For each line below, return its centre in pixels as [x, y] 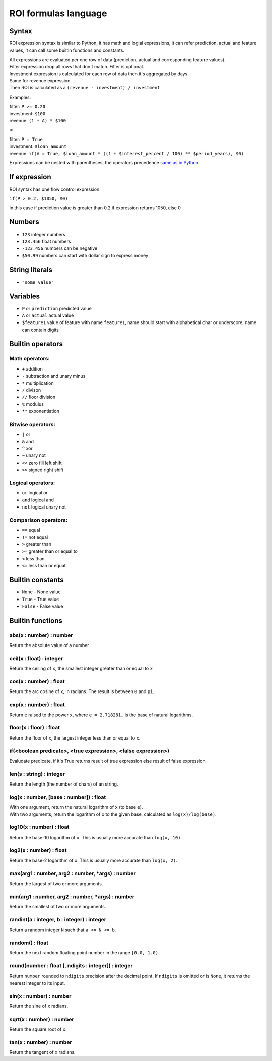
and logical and [38, 500]
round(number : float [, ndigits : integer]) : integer [71, 966]
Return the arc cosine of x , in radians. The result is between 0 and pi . [82, 691]
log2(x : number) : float [38, 850]
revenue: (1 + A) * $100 [38, 120]
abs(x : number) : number [41, 635]
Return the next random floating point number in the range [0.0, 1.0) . [84, 953]
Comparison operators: [39, 520]
